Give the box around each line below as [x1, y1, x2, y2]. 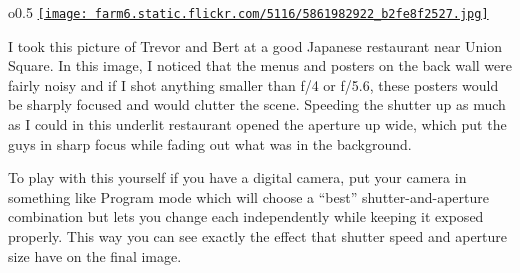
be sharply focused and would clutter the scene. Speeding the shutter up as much [8, 94, 506, 115]
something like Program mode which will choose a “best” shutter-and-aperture [8, 186, 489, 207]
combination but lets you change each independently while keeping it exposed [8, 206, 484, 227]
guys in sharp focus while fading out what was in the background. [8, 133, 412, 154]
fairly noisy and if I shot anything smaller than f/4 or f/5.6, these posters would [8, 74, 499, 95]
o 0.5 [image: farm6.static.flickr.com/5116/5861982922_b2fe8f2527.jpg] [8, 2, 489, 22]
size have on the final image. [8, 245, 182, 266]
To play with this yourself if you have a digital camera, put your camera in [8, 167, 467, 188]
